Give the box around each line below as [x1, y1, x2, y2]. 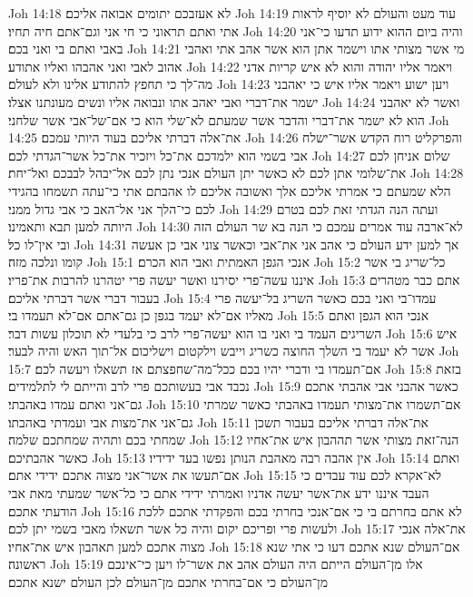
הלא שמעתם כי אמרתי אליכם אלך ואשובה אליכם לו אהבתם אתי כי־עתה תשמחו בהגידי [8, 181, 451, 200]
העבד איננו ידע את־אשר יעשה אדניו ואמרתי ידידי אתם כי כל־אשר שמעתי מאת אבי [8, 484, 429, 503]
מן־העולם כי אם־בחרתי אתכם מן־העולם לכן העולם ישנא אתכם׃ [8, 573, 328, 591]
